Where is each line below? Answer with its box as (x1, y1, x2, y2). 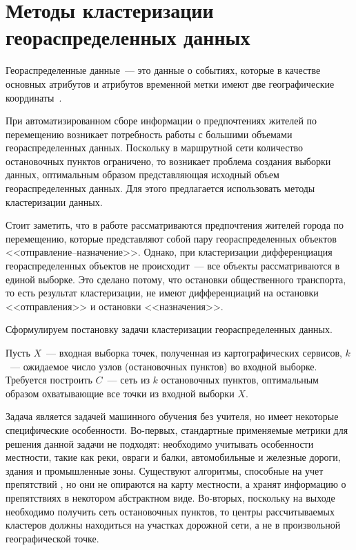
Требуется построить (6, 372, 92, 387)
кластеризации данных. (6, 194, 103, 209)
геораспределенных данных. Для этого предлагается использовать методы (6, 181, 315, 196)
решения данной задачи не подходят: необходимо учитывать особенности (6, 436, 314, 451)
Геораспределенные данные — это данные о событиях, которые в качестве (6, 63, 321, 77)
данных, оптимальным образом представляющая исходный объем (6, 167, 279, 182)
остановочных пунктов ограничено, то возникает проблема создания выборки (6, 153, 331, 168)
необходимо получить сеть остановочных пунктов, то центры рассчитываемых (6, 504, 335, 518)
